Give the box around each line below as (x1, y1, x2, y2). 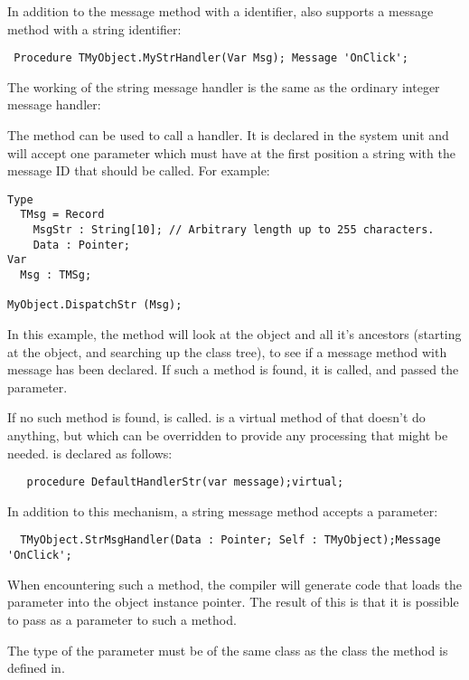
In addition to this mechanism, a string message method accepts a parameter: (7, 501, 438, 520)
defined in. (7, 658, 65, 677)
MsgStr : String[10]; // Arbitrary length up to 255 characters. (33, 223, 435, 237)
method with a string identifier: (7, 19, 182, 38)
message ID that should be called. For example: (7, 161, 270, 180)
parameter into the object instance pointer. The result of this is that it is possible (7, 592, 459, 611)
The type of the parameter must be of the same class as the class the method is (7, 640, 448, 659)
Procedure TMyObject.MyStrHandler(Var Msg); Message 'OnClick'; (14, 52, 408, 65)
